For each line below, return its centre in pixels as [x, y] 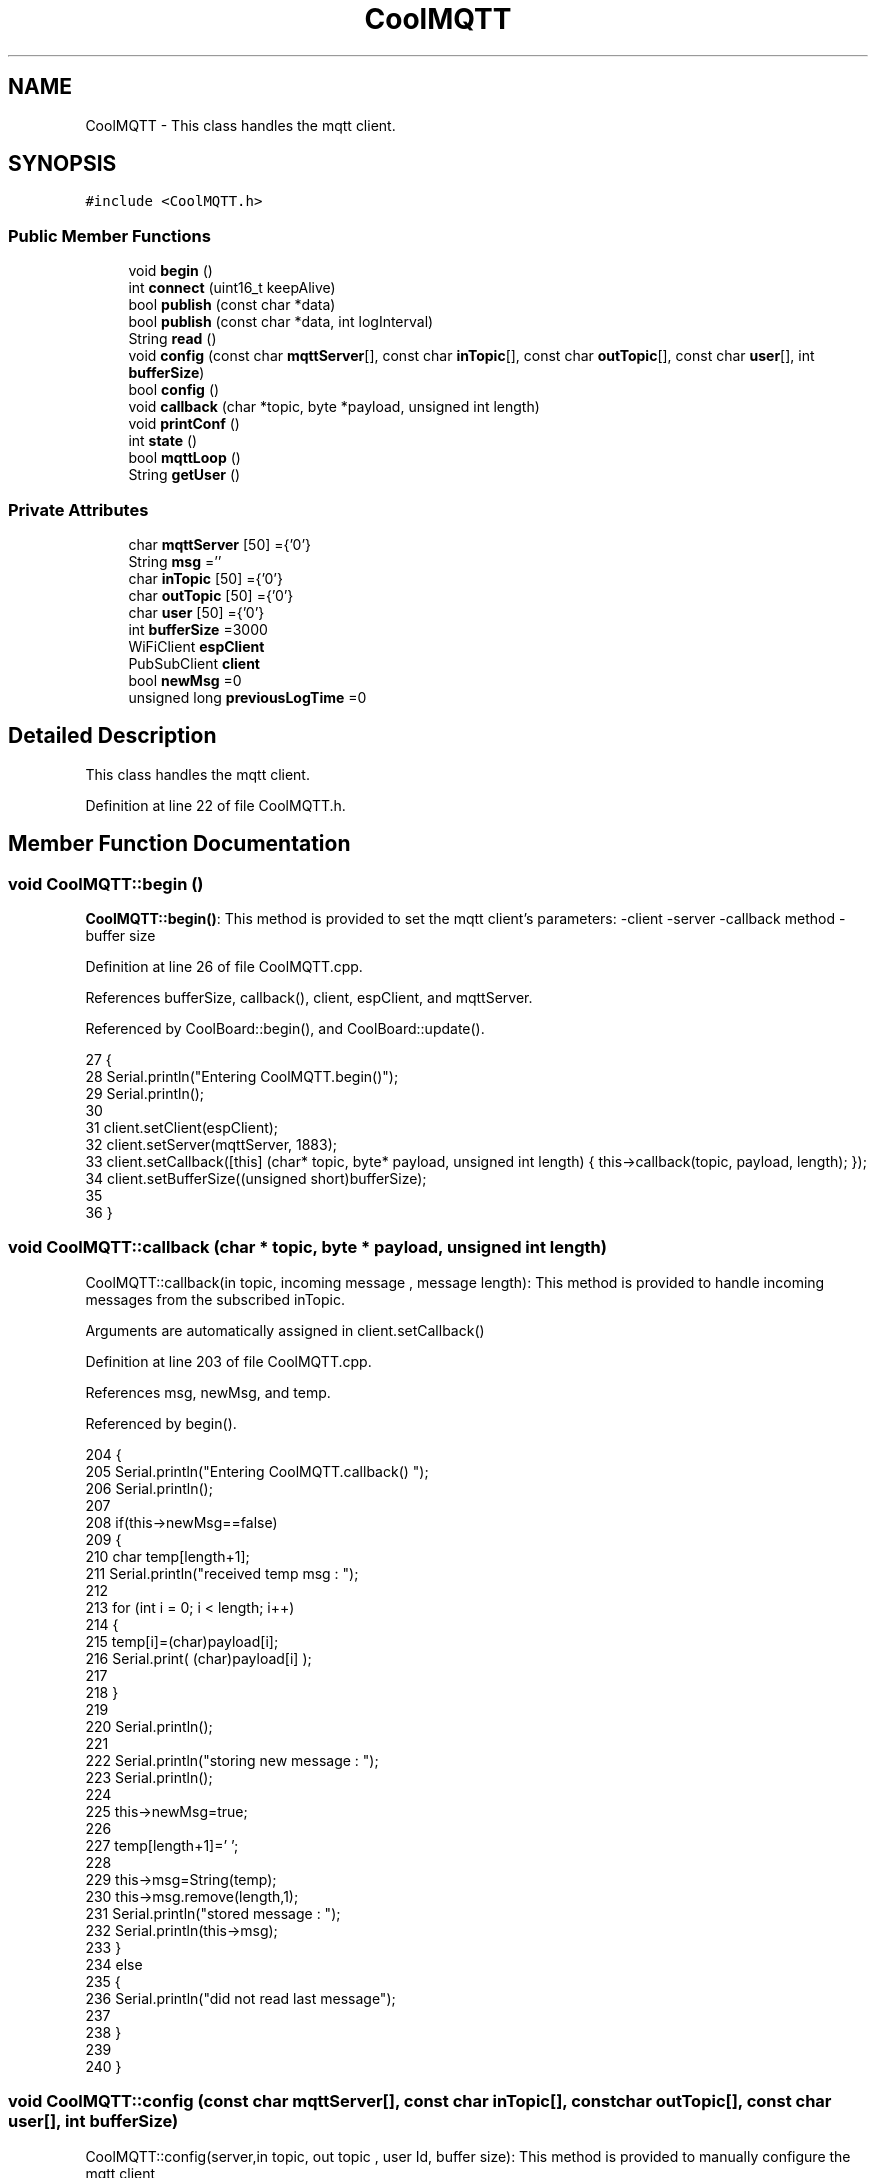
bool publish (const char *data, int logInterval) [281, 322]
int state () [163, 441]
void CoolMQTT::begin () [106, 883]
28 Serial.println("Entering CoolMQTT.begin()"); [242, 1076]
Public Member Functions [109, 235]
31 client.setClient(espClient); [182, 1127]
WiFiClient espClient [196, 646]
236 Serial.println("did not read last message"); [240, 1998]
